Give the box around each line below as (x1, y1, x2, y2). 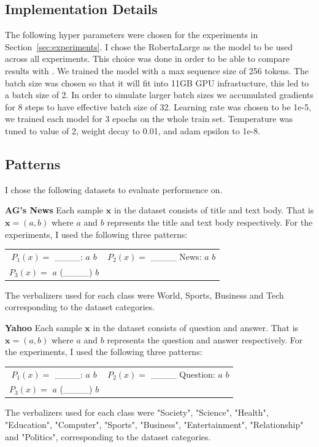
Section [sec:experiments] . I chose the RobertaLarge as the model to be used (5, 40, 293, 53)
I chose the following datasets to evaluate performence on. (5, 183, 223, 196)
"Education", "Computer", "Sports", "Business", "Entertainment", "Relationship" (5, 418, 304, 431)
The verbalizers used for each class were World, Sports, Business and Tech (5, 288, 284, 301)
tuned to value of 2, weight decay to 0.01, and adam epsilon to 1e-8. (5, 124, 261, 137)
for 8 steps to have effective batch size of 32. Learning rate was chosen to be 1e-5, (5, 100, 312, 113)
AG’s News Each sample (5, 204, 104, 216)
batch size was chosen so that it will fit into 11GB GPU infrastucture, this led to (5, 76, 309, 89)
